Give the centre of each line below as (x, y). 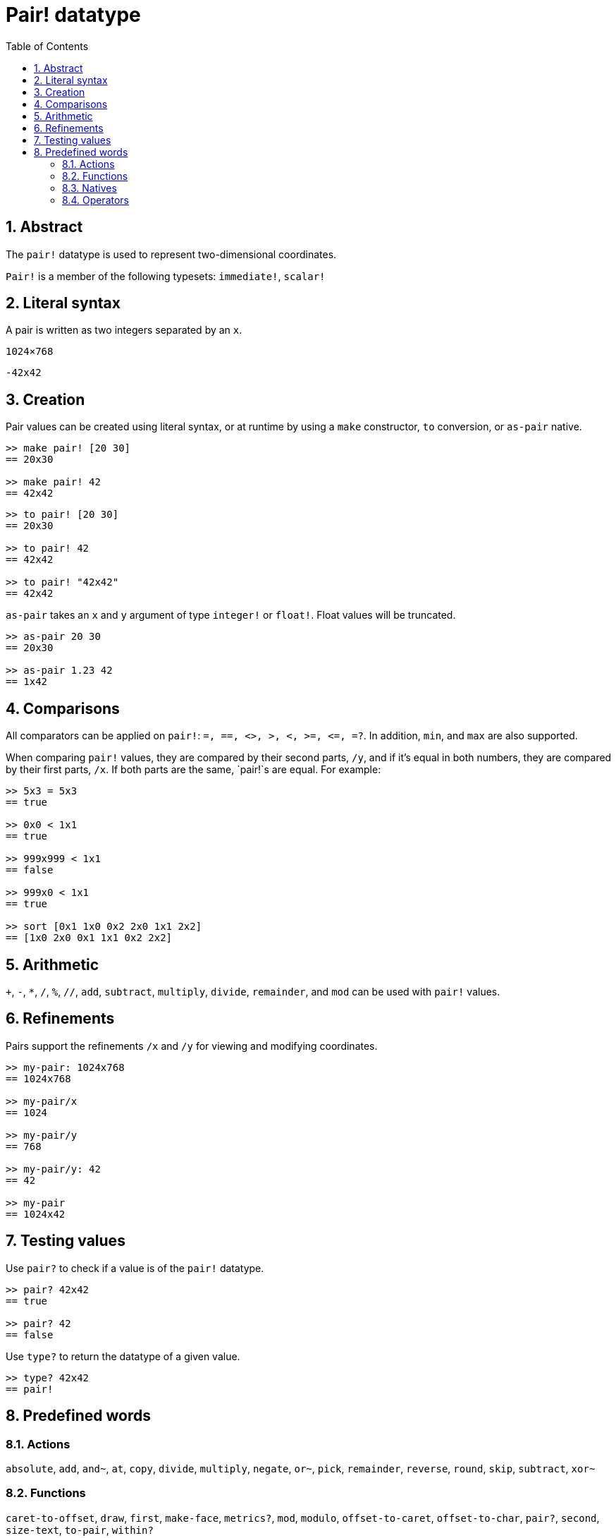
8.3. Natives (90, 188)
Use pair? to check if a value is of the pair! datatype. (135, 1268)
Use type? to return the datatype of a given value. (123, 1356)
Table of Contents (47, 46)
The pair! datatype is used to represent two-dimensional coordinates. (171, 254)
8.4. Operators (96, 200)
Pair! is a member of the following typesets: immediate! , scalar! (166, 276)
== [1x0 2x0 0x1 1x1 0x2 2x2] (89, 938)
